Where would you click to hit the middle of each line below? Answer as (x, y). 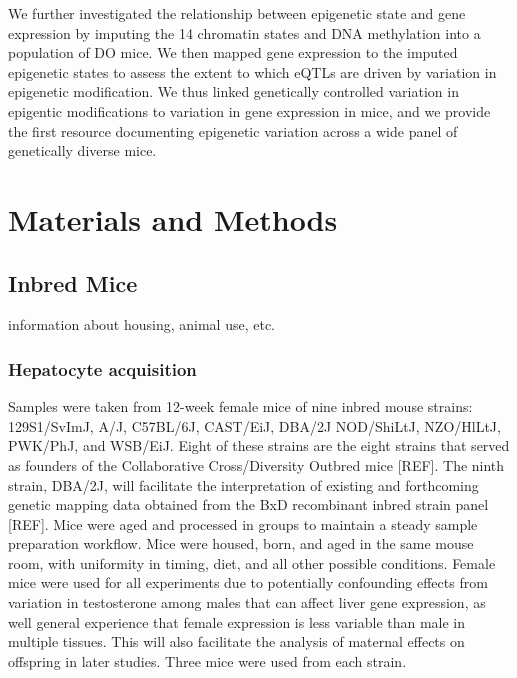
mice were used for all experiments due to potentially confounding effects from (248, 582)
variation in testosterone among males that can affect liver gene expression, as (247, 602)
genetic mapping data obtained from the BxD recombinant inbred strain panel (248, 504)
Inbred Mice (73, 282)
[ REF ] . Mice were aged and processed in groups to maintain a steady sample (243, 523)
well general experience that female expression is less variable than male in (237, 621)
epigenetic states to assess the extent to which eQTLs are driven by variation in (252, 71)
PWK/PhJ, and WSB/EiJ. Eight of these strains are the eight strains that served (259, 445)
